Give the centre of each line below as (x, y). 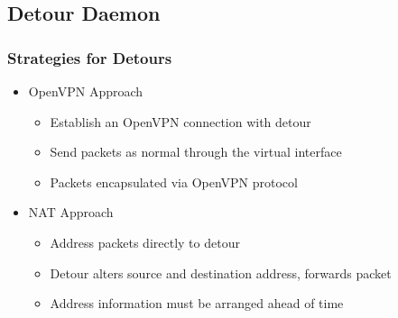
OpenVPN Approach (86, 91)
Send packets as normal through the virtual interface (196, 152)
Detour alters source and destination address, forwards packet (221, 273)
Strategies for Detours (90, 57)
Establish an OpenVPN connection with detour (180, 121)
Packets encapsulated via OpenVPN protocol (174, 182)
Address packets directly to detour (145, 242)
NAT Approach (71, 212)
